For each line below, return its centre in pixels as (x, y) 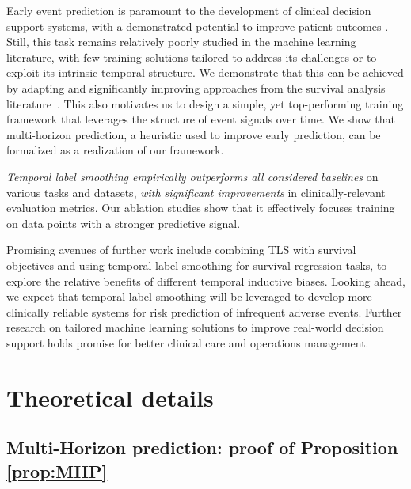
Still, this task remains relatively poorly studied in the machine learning (181, 42)
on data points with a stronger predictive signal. (124, 223)
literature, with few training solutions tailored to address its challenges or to (192, 57)
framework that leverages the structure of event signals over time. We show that (201, 119)
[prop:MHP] (57, 470)
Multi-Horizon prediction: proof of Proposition (202, 447)
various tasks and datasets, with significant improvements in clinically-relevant (196, 192)
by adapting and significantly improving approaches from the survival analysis (196, 87)
